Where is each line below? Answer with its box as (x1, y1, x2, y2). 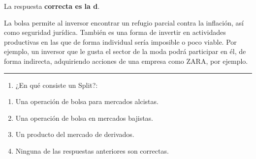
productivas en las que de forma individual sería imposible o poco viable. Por (4, 36, 237, 47)
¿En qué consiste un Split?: (15, 79, 98, 90)
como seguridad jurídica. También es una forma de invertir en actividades (4, 27, 226, 37)
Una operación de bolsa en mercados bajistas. (15, 112, 154, 123)
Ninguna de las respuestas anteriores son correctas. (15, 145, 169, 156)
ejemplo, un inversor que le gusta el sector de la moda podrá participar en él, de (4, 46, 246, 56)
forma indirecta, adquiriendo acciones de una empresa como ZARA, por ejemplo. (4, 55, 248, 66)
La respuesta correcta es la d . (4, 1, 100, 11)
